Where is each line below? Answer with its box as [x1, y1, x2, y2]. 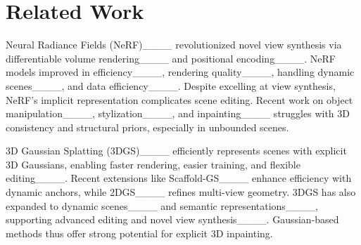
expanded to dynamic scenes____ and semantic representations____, [6, 198, 318, 213]
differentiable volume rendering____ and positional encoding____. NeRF [6, 51, 336, 65]
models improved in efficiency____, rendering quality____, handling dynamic [6, 65, 355, 79]
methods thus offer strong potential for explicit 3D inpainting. [6, 225, 273, 240]
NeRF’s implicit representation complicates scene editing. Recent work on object [6, 92, 353, 107]
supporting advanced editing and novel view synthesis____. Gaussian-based [6, 212, 339, 227]
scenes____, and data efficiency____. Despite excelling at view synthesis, [6, 78, 336, 93]
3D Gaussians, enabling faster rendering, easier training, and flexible [6, 157, 300, 171]
